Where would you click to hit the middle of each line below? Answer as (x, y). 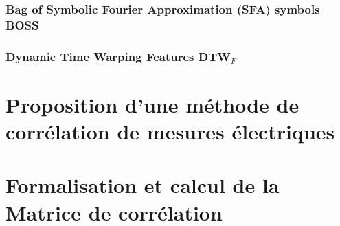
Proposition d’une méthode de (152, 104)
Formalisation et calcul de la (143, 185)
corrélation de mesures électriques (170, 131)
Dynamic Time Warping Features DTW (118, 56)
